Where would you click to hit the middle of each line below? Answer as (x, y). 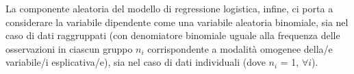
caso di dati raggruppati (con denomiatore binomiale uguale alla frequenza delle (173, 35)
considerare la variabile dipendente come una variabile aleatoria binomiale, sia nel (177, 22)
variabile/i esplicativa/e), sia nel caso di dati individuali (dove (136, 62)
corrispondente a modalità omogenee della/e (240, 48)
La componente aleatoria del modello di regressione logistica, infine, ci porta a (169, 8)
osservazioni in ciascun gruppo (69, 48)
